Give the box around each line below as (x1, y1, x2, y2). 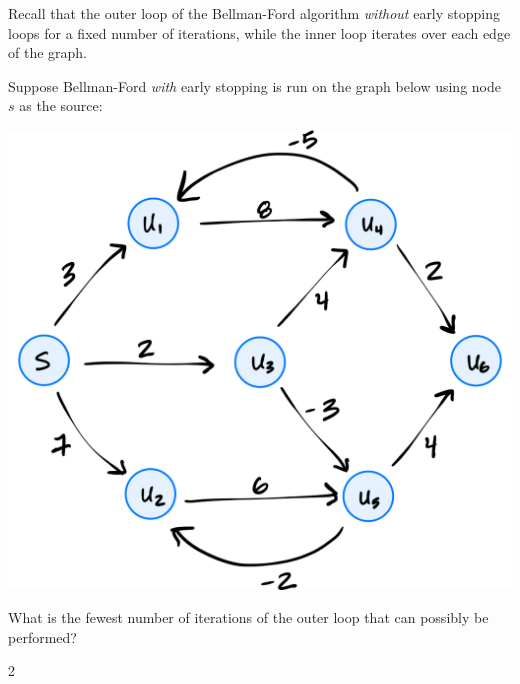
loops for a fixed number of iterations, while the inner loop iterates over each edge (8, 22, 511, 43)
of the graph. (8, 42, 88, 63)
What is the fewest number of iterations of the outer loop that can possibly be (8, 607, 489, 628)
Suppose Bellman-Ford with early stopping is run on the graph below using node (8, 75, 501, 96)
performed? (8, 626, 77, 647)
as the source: (19, 95, 103, 116)
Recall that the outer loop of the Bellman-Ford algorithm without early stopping (8, 3, 501, 23)
